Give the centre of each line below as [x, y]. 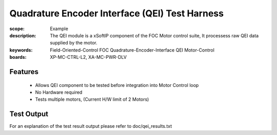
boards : [18, 57]
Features [24, 72]
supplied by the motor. [74, 43]
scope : [17, 29]
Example [59, 29]
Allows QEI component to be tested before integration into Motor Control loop [117, 85]
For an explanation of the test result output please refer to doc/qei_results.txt [91, 126]
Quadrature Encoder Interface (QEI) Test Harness [117, 13]
